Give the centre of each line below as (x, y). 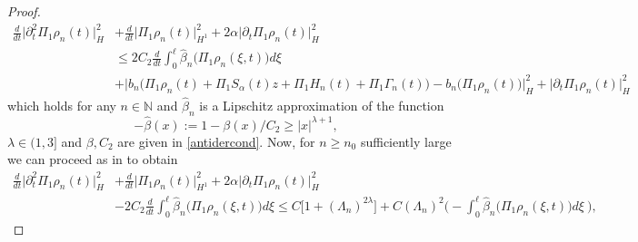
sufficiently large (406, 141)
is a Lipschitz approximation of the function (322, 105)
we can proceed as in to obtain (93, 159)
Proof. (24, 11)
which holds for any (62, 105)
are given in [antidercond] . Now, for (216, 141)
